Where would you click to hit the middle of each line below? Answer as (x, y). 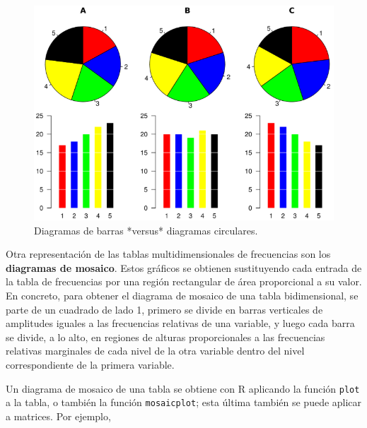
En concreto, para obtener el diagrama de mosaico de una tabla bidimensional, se (182, 295)
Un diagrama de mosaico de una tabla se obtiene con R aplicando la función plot (183, 388)
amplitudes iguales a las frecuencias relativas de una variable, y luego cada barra (180, 323)
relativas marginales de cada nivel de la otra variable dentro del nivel (155, 351)
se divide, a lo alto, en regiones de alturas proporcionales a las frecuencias (165, 337)
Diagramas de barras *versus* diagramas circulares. (146, 230)
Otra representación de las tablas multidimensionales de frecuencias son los (168, 254)
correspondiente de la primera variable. (90, 364)
